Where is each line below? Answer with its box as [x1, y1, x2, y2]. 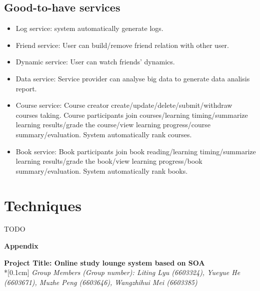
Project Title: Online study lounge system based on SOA [4, 257, 205, 268]
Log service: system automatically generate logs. [15, 23, 163, 33]
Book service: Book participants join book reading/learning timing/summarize [15, 146, 256, 156]
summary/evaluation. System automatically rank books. [15, 165, 188, 176]
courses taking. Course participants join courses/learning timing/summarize [15, 109, 248, 120]
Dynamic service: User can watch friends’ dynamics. [15, 56, 175, 67]
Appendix [4, 241, 38, 251]
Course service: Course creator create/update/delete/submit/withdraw [15, 100, 232, 110]
